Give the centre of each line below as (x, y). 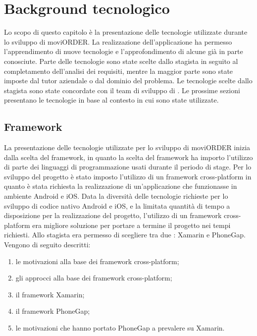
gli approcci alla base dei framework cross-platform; (94, 278)
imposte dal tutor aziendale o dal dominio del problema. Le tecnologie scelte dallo (128, 81)
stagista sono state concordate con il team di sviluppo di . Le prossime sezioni (122, 90)
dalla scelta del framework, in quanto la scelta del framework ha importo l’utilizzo (128, 157)
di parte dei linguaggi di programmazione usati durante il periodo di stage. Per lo (128, 167)
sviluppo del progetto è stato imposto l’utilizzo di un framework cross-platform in (128, 176)
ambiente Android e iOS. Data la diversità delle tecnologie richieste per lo (116, 196)
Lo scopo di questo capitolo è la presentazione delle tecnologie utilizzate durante (126, 32)
